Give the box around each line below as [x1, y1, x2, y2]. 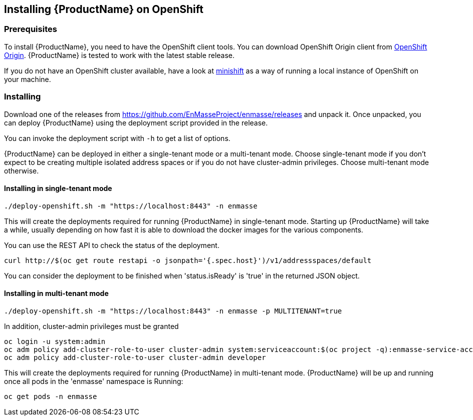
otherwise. [4, 166, 39, 175]
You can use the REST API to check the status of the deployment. [4, 240, 219, 249]
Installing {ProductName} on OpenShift [4, 3, 203, 15]
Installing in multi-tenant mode [4, 289, 109, 298]
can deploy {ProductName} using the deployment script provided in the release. [4, 118, 268, 127]
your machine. [4, 74, 51, 83]
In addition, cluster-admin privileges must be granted [4, 321, 179, 330]
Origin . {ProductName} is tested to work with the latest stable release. [4, 50, 235, 59]
